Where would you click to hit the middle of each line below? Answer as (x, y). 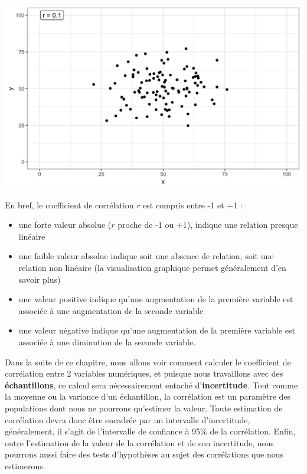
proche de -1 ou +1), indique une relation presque (208, 225)
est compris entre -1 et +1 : (193, 205)
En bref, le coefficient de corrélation (69, 205)
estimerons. (25, 465)
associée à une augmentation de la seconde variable (111, 310)
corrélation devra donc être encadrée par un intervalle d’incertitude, (128, 419)
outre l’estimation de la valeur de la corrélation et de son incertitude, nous (139, 442)
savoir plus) (40, 279)
